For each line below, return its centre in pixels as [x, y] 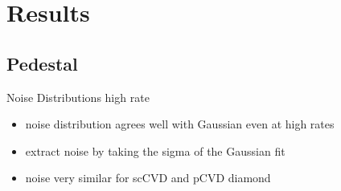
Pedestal [42, 63]
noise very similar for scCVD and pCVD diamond [148, 178]
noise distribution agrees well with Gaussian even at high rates [180, 124]
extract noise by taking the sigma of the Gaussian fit [155, 150]
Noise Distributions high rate [78, 97]
